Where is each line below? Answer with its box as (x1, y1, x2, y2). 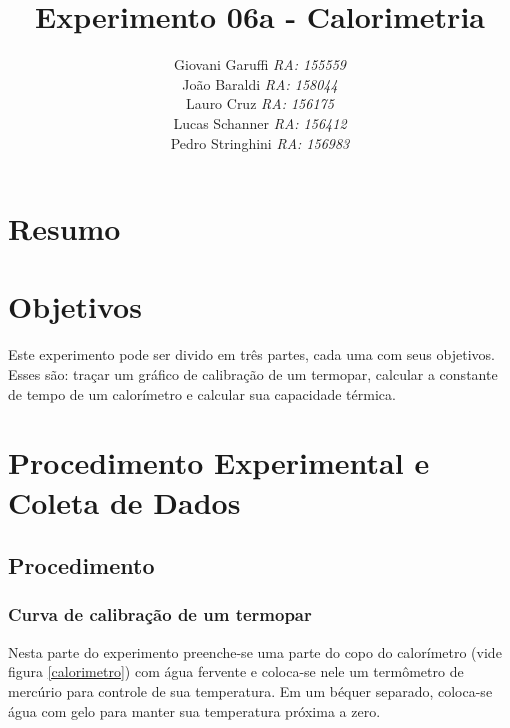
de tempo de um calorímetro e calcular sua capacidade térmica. (8, 383, 396, 404)
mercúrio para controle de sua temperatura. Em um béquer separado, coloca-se (8, 680, 493, 701)
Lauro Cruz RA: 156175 (186, 93, 334, 114)
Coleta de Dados (8, 481, 241, 522)
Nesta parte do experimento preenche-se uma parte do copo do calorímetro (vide (8, 641, 502, 662)
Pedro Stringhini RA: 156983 (170, 132, 350, 153)
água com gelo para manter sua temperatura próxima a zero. (8, 700, 381, 721)
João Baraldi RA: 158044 (182, 73, 338, 94)
